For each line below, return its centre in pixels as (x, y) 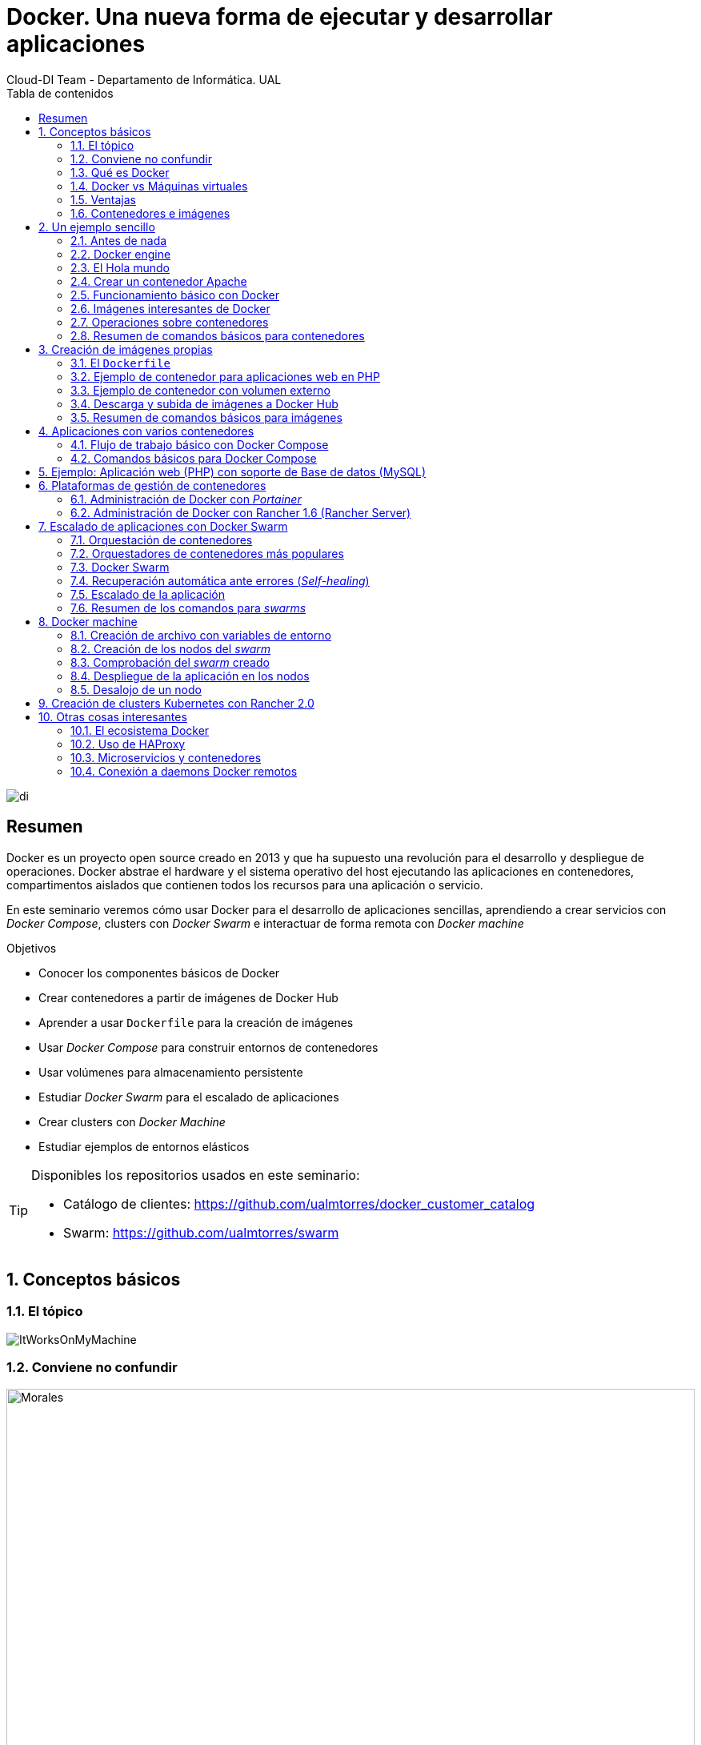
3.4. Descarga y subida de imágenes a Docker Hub (204, 403)
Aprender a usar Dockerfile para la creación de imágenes (196, 1022)
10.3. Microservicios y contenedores (166, 757)
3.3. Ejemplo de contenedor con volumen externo (200, 390)
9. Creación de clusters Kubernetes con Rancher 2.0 (176, 703)
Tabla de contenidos (60, 93)
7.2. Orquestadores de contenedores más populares (207, 553)
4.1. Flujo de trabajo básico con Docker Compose (200, 444)
